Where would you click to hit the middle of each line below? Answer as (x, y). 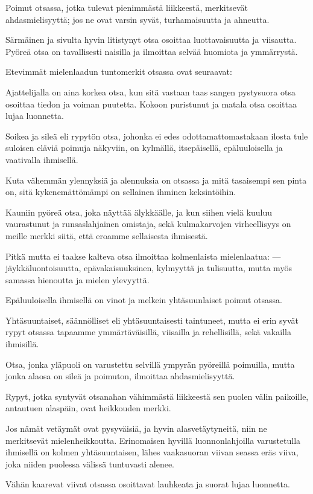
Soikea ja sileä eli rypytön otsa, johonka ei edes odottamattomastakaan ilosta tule (157, 136)
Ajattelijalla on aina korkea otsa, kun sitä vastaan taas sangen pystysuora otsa (150, 91)
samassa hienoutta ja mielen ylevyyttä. (77, 279)
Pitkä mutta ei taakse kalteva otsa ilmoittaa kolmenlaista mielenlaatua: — (143, 256)
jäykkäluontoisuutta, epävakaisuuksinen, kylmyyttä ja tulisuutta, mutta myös (149, 268)
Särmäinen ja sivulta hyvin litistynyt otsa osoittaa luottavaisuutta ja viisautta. (151, 40)
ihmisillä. (22, 344)
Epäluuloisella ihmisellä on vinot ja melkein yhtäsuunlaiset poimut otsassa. (144, 300)
